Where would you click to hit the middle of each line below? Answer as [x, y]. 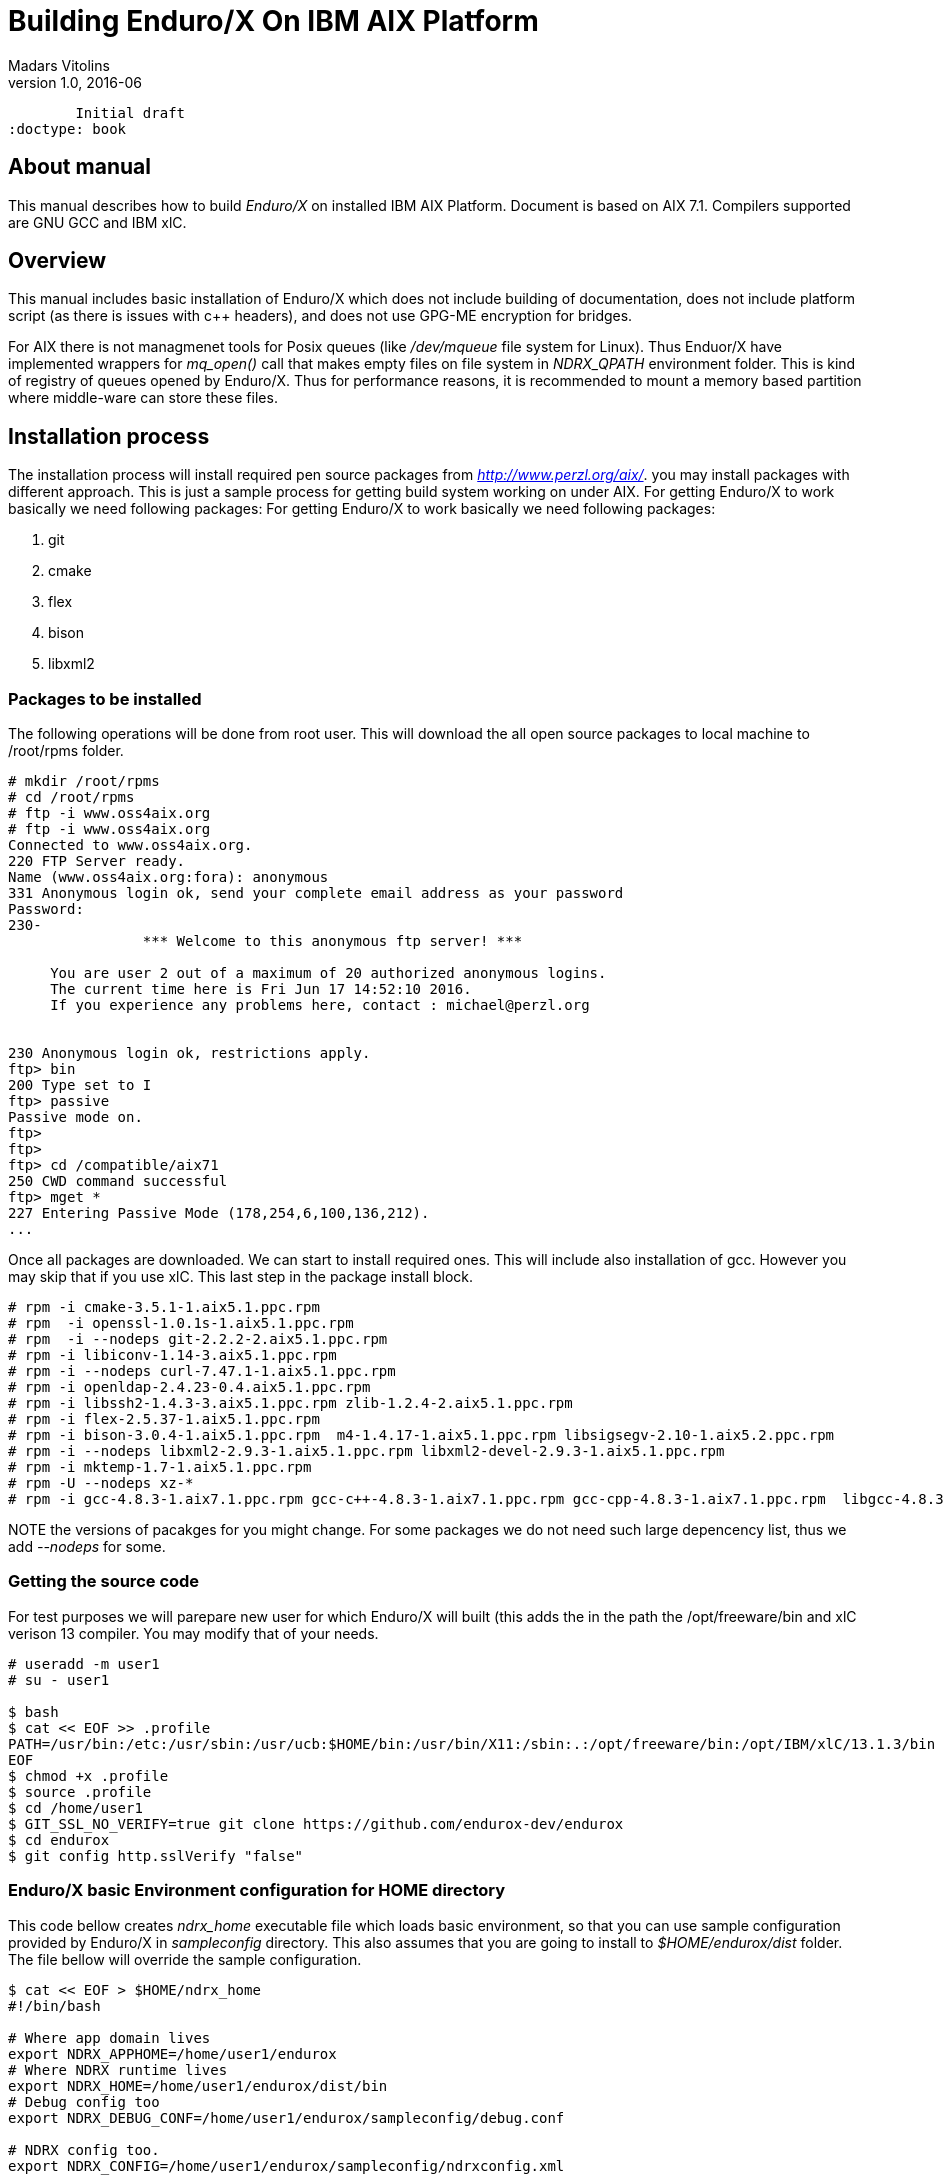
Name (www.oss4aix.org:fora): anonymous [168, 877]
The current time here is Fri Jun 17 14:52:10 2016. [261, 989]
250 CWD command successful [118, 1181]
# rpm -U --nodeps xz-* [101, 1483]
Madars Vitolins [59, 65]
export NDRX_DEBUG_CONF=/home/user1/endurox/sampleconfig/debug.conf [286, 2117]
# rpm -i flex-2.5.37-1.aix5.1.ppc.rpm [164, 1419]
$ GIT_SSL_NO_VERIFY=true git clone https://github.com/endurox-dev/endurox [316, 1823]
